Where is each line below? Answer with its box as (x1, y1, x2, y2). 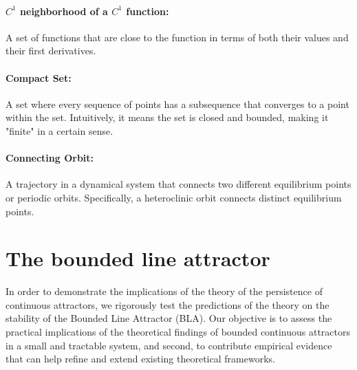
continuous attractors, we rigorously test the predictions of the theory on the (6, 297, 329, 312)
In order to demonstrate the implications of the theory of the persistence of (6, 284, 323, 298)
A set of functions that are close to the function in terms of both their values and (6, 30, 349, 44)
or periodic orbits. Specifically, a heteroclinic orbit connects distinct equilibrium (6, 190, 342, 204)
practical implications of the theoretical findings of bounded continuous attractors (6, 325, 351, 339)
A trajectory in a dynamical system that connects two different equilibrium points (6, 177, 351, 191)
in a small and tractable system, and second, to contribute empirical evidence (6, 338, 332, 352)
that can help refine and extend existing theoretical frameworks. (6, 351, 275, 366)
